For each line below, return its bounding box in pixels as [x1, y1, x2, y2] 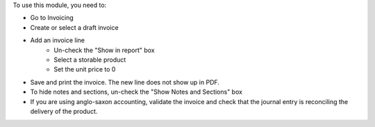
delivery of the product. [30, 107, 98, 115]
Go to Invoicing [30, 14, 74, 22]
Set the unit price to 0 [53, 65, 116, 74]
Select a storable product [53, 56, 126, 64]
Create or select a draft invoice [30, 23, 119, 31]
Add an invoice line [30, 36, 85, 44]
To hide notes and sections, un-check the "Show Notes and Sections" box [30, 87, 243, 96]
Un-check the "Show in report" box [53, 46, 156, 54]
